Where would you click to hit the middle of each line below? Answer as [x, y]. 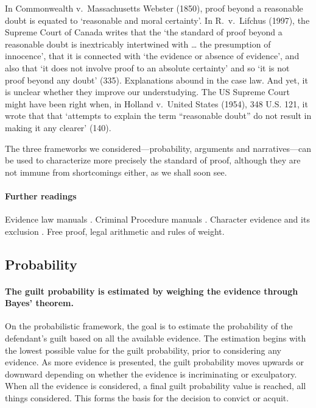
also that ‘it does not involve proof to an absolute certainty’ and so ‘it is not [147, 67]
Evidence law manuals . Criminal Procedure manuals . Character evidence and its [157, 219]
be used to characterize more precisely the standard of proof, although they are [153, 160]
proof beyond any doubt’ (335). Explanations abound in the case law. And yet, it [156, 80]
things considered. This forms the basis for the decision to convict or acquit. [147, 398]
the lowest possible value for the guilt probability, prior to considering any [143, 350]
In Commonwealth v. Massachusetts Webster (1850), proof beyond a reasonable [154, 8]
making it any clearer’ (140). [58, 127]
